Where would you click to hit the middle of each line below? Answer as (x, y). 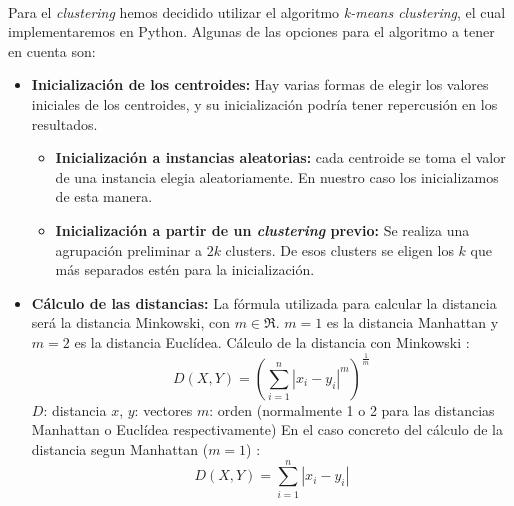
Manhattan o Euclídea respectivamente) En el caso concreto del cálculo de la (267, 429)
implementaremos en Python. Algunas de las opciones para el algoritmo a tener (251, 31)
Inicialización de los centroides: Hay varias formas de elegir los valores (260, 84)
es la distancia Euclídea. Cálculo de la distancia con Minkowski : (272, 341)
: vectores (163, 409)
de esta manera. (104, 196)
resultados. (64, 123)
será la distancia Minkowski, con (131, 322)
